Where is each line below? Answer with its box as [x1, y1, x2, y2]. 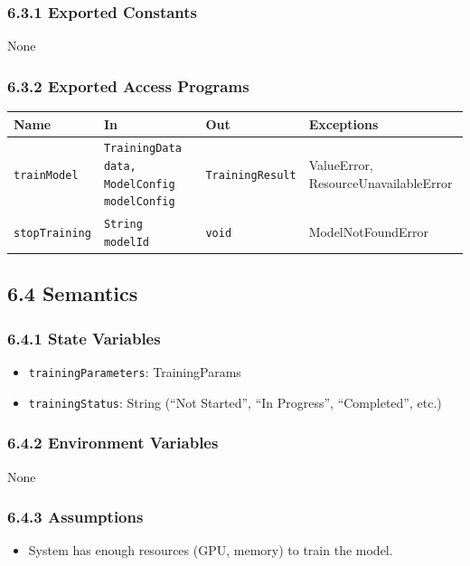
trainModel [14, 168, 79, 182]
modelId [103, 235, 150, 249]
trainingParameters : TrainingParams [28, 363, 241, 382]
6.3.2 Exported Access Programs [7, 74, 249, 97]
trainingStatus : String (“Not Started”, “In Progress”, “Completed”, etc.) [28, 392, 442, 411]
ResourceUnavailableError [308, 173, 453, 192]
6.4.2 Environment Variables [7, 431, 219, 454]
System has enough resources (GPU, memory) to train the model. [28, 541, 393, 560]
